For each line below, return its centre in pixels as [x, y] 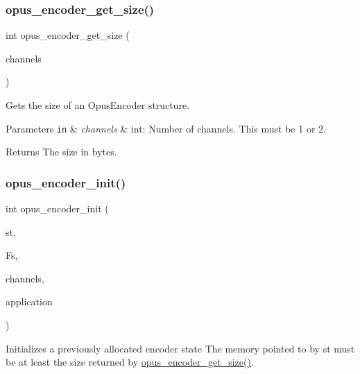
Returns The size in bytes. [61, 152]
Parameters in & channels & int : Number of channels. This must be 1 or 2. [166, 128]
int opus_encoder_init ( [57, 209]
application [29, 301]
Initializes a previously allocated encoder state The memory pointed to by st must [180, 348]
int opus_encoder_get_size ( [68, 35]
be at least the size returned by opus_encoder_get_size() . [130, 362]
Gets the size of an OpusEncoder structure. [98, 105]
